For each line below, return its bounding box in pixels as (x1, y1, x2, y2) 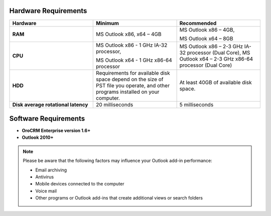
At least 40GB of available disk (179, 79, 252, 86)
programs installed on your (96, 88, 160, 95)
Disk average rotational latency (12, 101, 88, 108)
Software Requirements (9, 114, 85, 123)
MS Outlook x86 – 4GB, (179, 26, 235, 33)
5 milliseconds (179, 101, 214, 108)
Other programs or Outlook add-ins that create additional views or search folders (35, 195, 203, 201)
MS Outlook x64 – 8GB (179, 35, 233, 42)
